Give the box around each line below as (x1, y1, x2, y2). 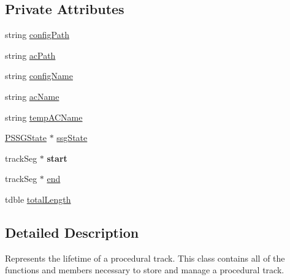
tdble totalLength (5, 192, 71, 205)
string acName (5, 89, 59, 102)
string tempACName (5, 110, 83, 123)
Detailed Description (5, 222, 139, 241)
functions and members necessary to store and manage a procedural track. (5, 263, 284, 276)
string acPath (5, 48, 56, 61)
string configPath (5, 28, 69, 41)
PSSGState (5, 131, 47, 144)
